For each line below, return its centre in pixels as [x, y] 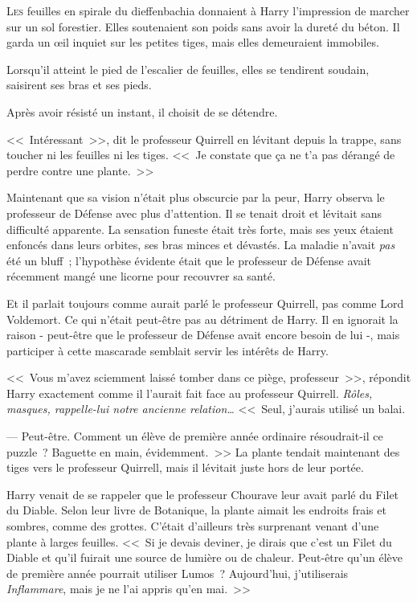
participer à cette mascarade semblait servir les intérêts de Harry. [168, 350]
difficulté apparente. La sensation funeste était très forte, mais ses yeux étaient [200, 229]
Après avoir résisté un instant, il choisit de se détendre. [142, 111]
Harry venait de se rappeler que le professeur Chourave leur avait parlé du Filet [203, 494]
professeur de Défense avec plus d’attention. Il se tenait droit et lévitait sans [194, 213]
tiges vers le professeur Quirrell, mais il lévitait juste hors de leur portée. [185, 467]
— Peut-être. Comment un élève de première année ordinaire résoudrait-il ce [195, 436]
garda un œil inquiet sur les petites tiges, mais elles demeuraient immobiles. [193, 42]
